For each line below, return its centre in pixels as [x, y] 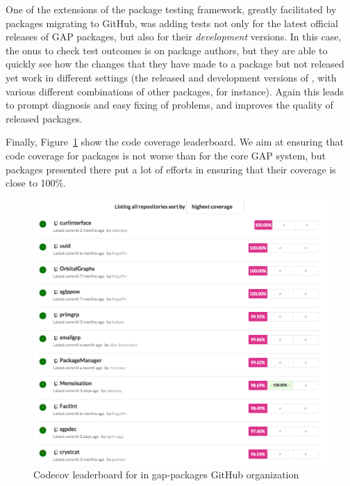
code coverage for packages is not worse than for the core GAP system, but [166, 155]
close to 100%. [36, 183]
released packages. [44, 118]
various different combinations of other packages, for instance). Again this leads [175, 91]
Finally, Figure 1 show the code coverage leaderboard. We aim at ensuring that [175, 142]
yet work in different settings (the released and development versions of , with [171, 77]
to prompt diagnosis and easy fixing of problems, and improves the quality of [169, 105]
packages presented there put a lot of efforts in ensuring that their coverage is [171, 169]
